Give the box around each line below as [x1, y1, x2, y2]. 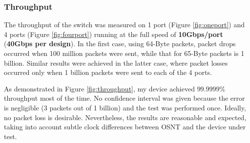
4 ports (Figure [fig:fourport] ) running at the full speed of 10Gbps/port [4, 29, 223, 39]
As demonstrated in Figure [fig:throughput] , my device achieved [4, 83, 195, 93]
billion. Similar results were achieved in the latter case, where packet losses [4, 57, 228, 68]
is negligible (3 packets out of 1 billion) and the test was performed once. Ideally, [4, 102, 246, 112]
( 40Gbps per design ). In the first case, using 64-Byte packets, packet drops [4, 38, 236, 49]
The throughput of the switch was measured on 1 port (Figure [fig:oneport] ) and [4, 19, 245, 30]
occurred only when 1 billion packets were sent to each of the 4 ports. [4, 67, 212, 77]
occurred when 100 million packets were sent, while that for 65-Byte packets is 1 [4, 48, 245, 58]
